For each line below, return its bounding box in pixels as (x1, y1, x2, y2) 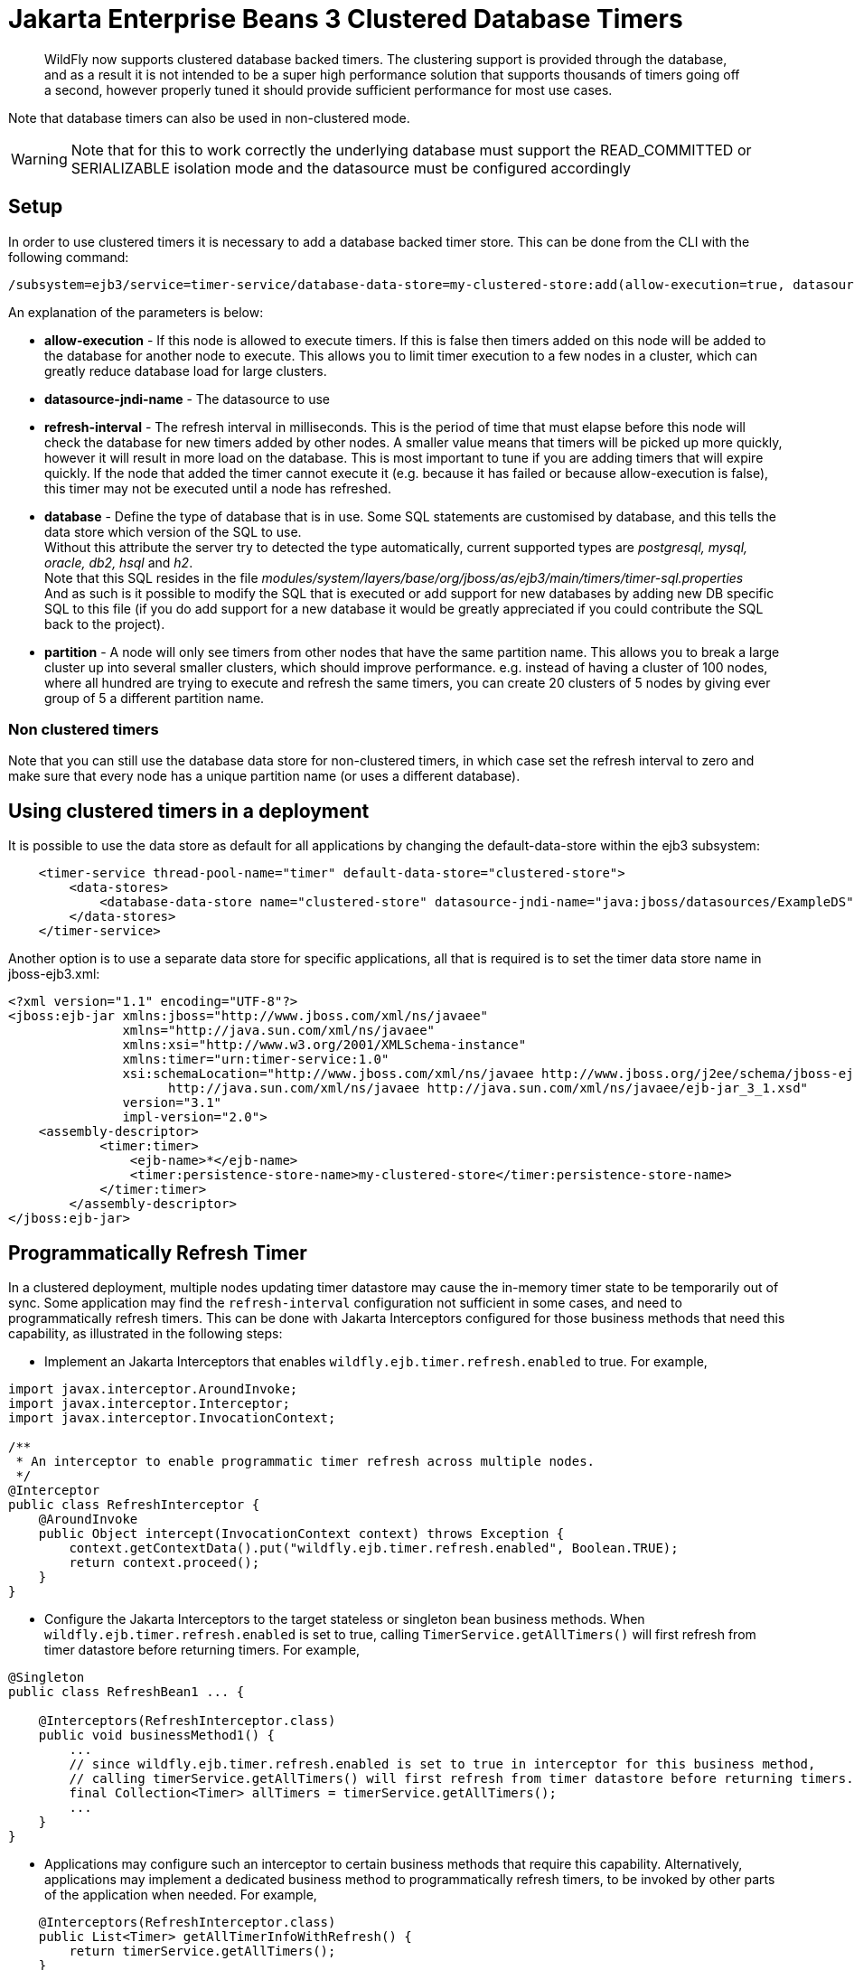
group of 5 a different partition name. (44, 689, 265, 706)
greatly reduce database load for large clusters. (44, 362, 327, 379)
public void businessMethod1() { (38, 1728, 276, 1743)
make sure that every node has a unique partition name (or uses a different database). (8, 768, 521, 784)
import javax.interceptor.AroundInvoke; (8, 1382, 298, 1397)
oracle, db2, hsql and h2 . (44, 554, 193, 570)
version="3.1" (122, 1095, 222, 1111)
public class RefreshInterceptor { (8, 1497, 260, 1513)
